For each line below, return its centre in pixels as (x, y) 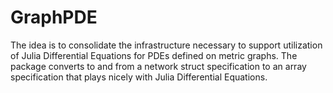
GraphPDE (54, 17)
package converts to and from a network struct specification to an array (158, 66)
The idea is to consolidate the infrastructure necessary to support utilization (166, 45)
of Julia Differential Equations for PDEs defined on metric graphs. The (154, 55)
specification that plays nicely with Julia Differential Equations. (139, 77)
